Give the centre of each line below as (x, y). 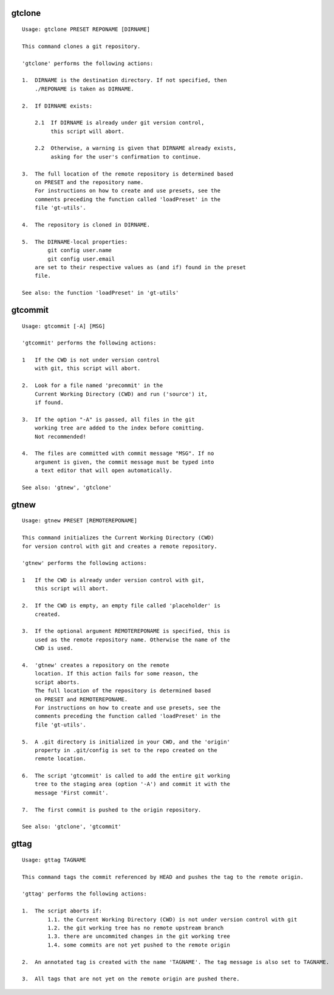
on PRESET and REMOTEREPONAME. (81, 699)
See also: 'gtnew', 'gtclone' (67, 487)
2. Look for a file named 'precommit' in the (93, 385)
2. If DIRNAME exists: (57, 106)
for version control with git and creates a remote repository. (120, 546)
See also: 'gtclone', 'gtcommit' (72, 827)
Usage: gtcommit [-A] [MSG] (64, 326)
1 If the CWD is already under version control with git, (113, 580)
